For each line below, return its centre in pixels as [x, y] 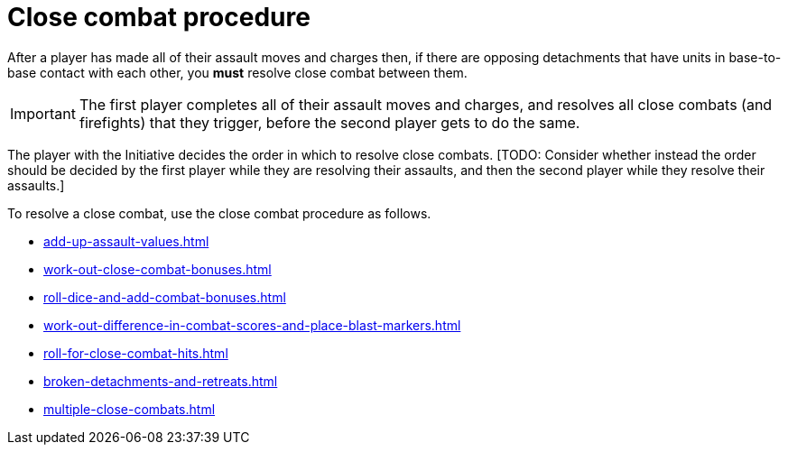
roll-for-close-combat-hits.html [136, 353]
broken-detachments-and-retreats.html [161, 381]
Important [43, 113]
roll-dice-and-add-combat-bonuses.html [165, 297]
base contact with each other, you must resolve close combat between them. [237, 72]
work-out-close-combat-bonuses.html [158, 269]
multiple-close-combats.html [130, 409]
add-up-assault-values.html [126, 241]
